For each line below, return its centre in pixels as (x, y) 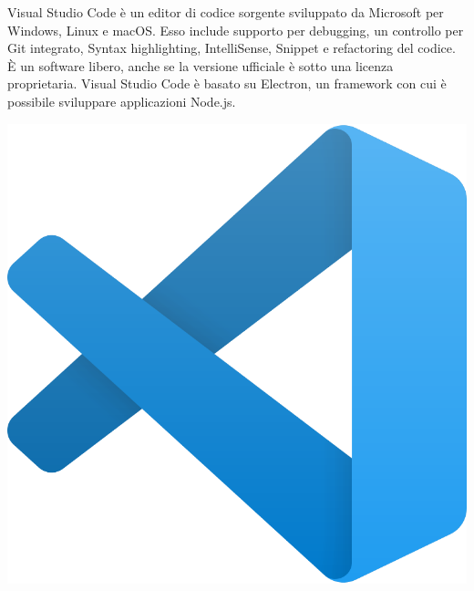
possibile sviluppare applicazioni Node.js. (122, 101)
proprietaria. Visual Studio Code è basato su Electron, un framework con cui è (227, 83)
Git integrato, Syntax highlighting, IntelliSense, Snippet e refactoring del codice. (232, 48)
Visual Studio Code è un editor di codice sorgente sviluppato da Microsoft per (226, 12)
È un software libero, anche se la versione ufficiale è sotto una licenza (201, 65)
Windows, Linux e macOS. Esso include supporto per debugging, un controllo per (236, 30)
